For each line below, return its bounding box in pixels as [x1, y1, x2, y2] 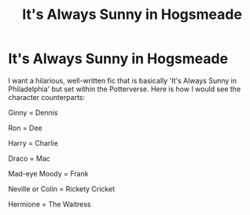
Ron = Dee [8, 123, 43, 132]
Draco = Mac [8, 154, 51, 163]
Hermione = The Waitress [8, 199, 91, 209]
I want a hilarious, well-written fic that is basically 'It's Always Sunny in [8, 76, 237, 85]
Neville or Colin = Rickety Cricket [8, 183, 116, 194]
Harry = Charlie [8, 138, 59, 147]
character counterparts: [8, 92, 86, 102]
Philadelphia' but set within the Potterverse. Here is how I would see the [8, 84, 241, 94]
